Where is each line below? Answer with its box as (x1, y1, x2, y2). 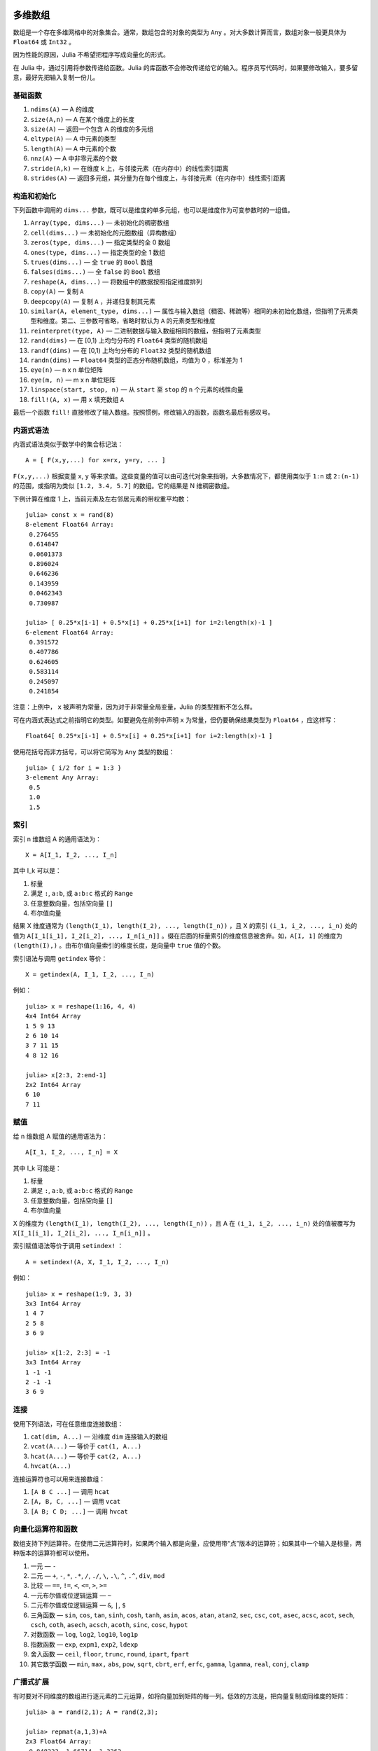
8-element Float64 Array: (25, 520, 115, 529)
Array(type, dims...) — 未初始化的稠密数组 (30, 219, 169, 227)
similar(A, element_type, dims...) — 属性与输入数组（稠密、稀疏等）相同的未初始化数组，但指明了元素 (30, 307, 353, 315)
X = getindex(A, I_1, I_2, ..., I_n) (25, 970, 155, 978)
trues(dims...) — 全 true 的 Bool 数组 (30, 258, 153, 266)
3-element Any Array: (25, 774, 99, 782)
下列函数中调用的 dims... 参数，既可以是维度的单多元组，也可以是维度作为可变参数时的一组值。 (13, 206, 294, 214)
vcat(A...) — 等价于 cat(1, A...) (30, 1442, 142, 1451)
